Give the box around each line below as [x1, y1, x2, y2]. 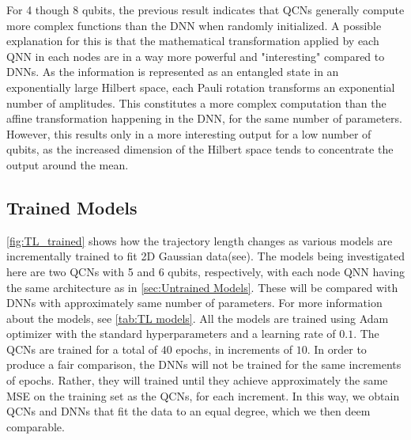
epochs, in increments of [175, 340, 293, 357]
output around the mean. [6, 156, 129, 173]
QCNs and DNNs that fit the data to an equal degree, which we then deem [6, 403, 371, 419]
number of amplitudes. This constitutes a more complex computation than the [6, 94, 386, 111]
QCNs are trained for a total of [6, 340, 158, 357]
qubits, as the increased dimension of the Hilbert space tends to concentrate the [6, 141, 394, 157]
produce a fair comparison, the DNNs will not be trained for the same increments [6, 356, 402, 373]
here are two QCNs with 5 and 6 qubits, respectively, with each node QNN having [6, 263, 405, 279]
